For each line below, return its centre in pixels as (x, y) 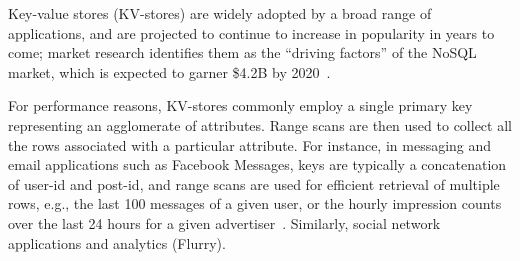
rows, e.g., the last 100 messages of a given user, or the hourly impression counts (255, 203)
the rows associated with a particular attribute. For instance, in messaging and (250, 144)
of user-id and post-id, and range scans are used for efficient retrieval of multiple (254, 183)
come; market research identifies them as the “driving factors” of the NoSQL (242, 52)
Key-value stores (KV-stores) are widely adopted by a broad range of (220, 13)
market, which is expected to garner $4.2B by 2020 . (169, 71)
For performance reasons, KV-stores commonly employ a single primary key (240, 105)
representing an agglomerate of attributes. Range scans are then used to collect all (260, 124)
